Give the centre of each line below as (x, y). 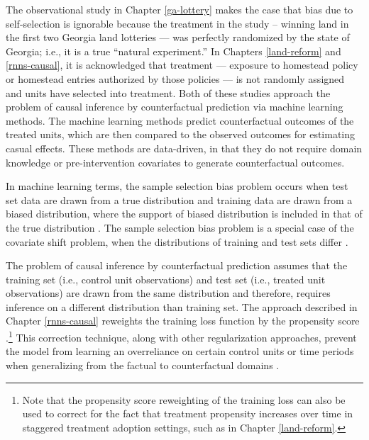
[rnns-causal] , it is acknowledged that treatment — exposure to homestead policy (182, 65)
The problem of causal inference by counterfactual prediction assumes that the (177, 265)
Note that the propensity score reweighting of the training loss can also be (184, 399)
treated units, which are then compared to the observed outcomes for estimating (181, 134)
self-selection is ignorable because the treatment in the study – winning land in (177, 23)
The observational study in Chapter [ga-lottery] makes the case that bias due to (180, 9)
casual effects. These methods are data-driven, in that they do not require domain (184, 148)
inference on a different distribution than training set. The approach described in (182, 306)
